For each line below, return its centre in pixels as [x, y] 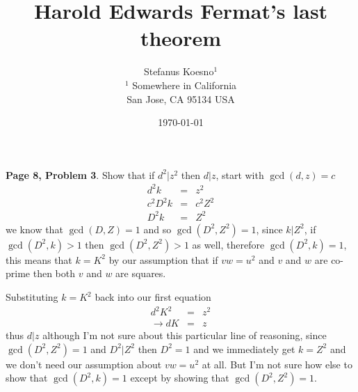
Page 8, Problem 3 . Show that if [80, 174]
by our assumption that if [163, 259]
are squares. [141, 273]
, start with [240, 174]
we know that [34, 229]
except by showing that [180, 378]
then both [54, 273]
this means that [39, 259]
